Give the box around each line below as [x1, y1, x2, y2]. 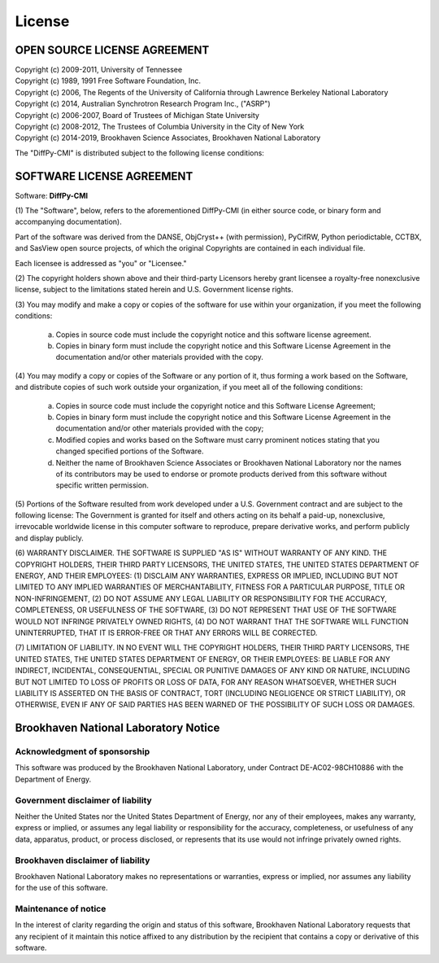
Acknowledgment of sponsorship [15, 746, 150, 757]
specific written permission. [55, 480, 150, 490]
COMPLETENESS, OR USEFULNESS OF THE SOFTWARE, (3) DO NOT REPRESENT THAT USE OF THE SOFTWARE [15, 605, 398, 615]
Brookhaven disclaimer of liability [15, 855, 150, 866]
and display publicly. [15, 533, 85, 543]
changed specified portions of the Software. [55, 446, 204, 456]
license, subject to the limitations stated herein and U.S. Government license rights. [15, 285, 294, 295]
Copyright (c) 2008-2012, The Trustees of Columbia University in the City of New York [15, 122, 305, 132]
